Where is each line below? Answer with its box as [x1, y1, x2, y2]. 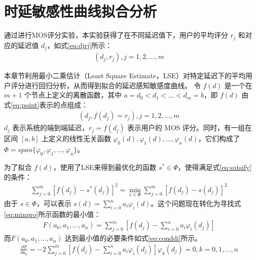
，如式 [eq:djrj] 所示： [47, 40, 112, 50]
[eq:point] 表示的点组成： [11, 99, 88, 109]
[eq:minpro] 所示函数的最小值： [4, 208, 101, 219]
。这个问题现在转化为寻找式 [150, 198, 241, 208]
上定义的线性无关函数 [41, 133, 111, 144]
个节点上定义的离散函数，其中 [24, 90, 122, 100]
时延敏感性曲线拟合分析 [4, 1, 157, 21]
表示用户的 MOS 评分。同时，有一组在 [127, 122, 252, 133]
